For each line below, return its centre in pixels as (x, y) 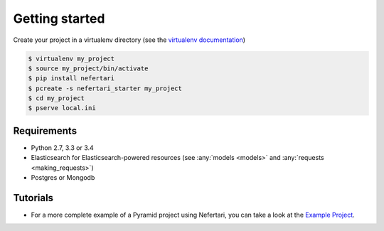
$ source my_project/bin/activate (88, 68)
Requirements (45, 130)
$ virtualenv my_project (71, 58)
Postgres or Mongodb (63, 178)
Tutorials (33, 198)
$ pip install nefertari (71, 79)
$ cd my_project (57, 98)
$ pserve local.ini (62, 108)
